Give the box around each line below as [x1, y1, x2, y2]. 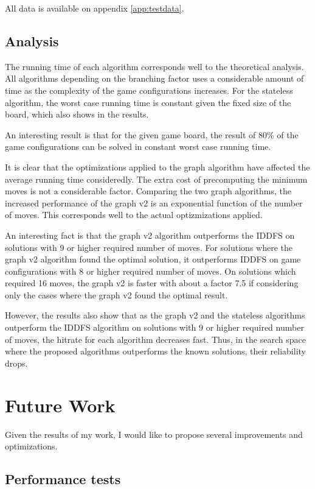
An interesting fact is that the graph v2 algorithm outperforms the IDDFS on [5, 228, 295, 241]
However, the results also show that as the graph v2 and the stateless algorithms [5, 309, 305, 322]
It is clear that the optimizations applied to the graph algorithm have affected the [5, 160, 310, 173]
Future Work [5, 392, 116, 417]
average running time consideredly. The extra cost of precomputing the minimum [5, 172, 308, 185]
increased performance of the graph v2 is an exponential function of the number [5, 196, 303, 209]
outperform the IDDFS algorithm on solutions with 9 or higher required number [5, 321, 304, 334]
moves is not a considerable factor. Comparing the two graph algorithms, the [5, 185, 292, 197]
